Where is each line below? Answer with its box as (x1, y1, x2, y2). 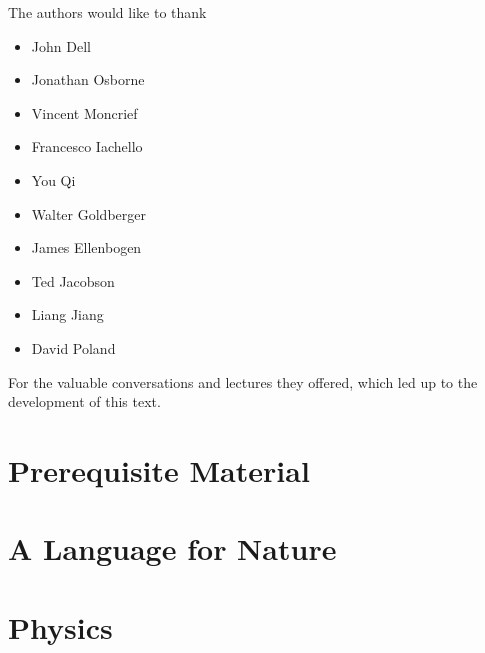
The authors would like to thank (8, 2, 207, 22)
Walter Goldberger (31, 203, 146, 224)
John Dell (31, 35, 91, 56)
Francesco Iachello (31, 136, 143, 157)
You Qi (31, 169, 76, 190)
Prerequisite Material (8, 449, 310, 490)
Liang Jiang (31, 304, 104, 325)
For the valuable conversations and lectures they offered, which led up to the (8, 371, 478, 392)
